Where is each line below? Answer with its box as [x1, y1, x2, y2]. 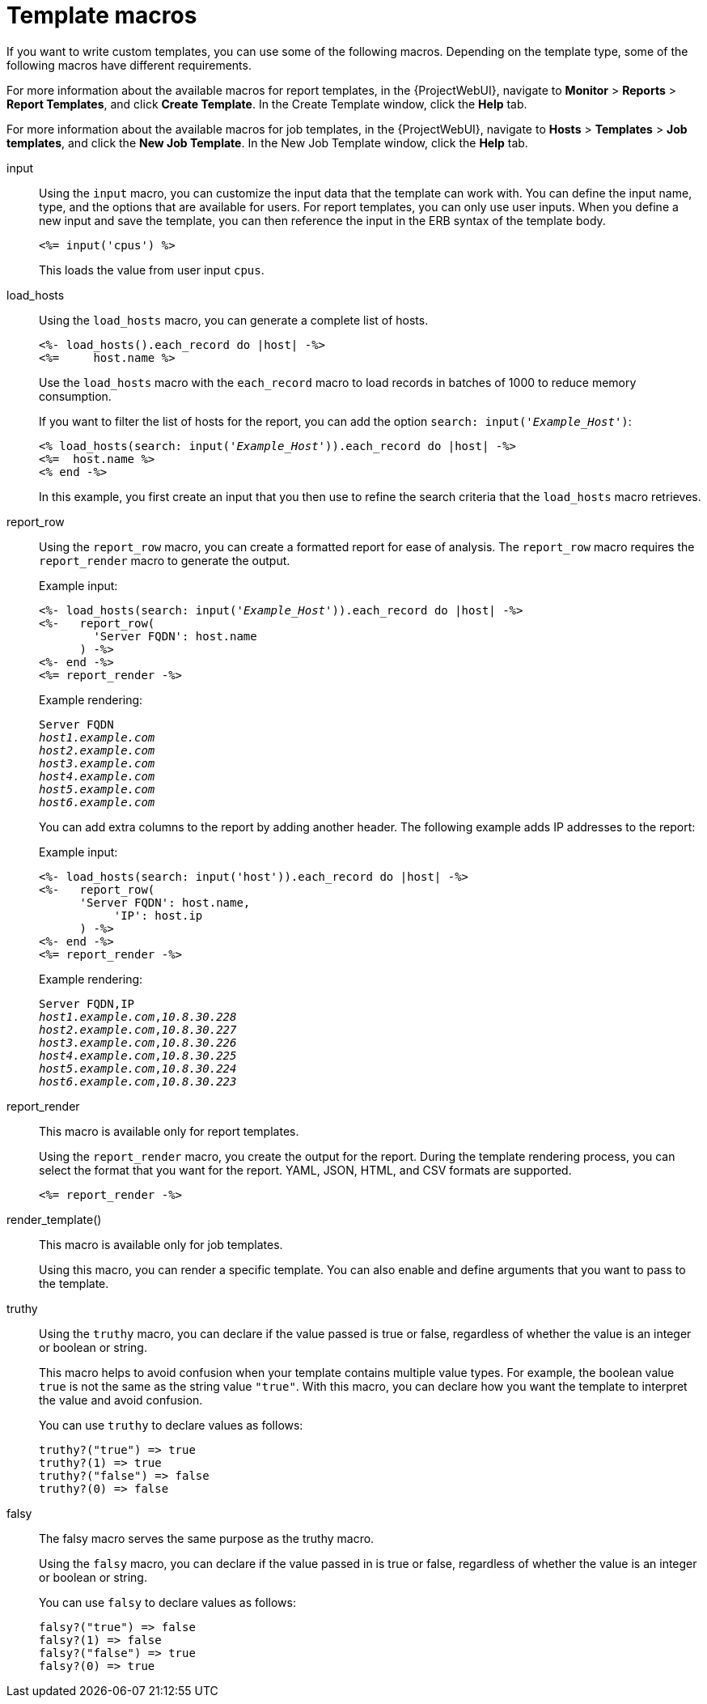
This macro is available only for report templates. [39, 1124, 299, 1138]
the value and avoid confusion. [39, 1392, 203, 1407]
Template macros [6, 2, 197, 29]
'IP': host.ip [113, 908, 203, 922]
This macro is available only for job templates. [39, 1237, 283, 1251]
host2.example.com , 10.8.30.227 [39, 1022, 237, 1036]
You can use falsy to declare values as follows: [39, 1595, 296, 1609]
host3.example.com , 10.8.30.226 [39, 1035, 237, 1049]
